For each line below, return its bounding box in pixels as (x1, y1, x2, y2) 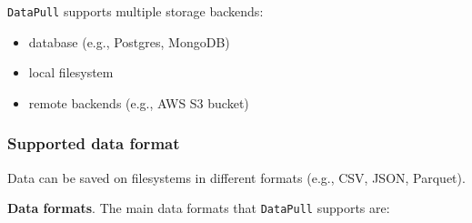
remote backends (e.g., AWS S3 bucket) (28, 93, 249, 112)
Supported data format (7, 132, 180, 155)
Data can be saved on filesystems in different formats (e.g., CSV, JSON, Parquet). (7, 167, 466, 187)
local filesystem (28, 63, 114, 82)
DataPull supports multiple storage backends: (7, 2, 264, 20)
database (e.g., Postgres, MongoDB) (28, 32, 230, 51)
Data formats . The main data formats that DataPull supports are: (7, 198, 390, 218)
